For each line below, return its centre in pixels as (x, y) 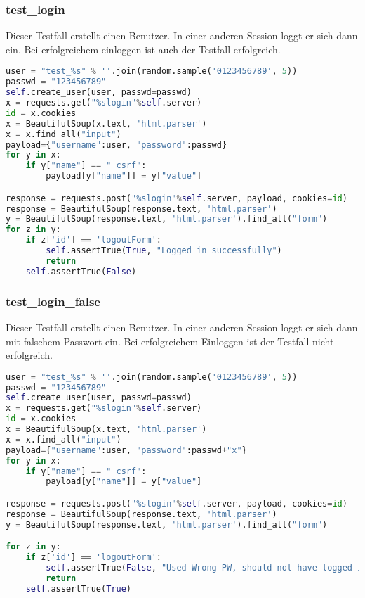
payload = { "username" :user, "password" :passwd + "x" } (126, 450)
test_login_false (53, 301)
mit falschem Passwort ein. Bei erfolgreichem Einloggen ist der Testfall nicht (170, 341)
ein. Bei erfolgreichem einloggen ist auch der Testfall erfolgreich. (143, 49)
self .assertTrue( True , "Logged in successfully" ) (164, 251)
